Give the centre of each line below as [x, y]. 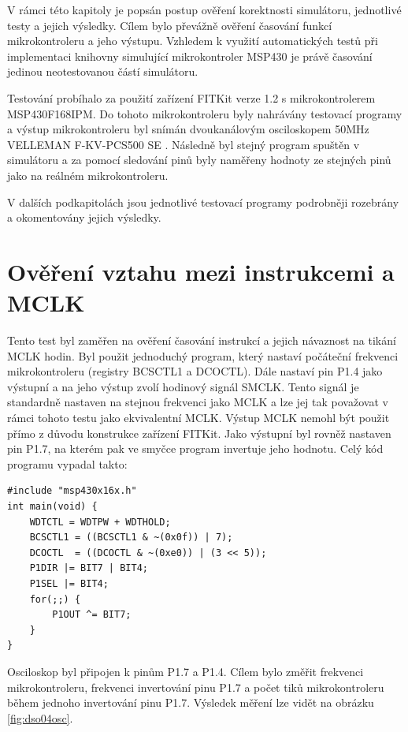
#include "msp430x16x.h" [72, 491]
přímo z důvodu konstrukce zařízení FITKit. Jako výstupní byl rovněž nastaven [199, 433]
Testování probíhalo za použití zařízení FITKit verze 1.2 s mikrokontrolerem [191, 97]
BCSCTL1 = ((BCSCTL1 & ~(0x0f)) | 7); [131, 538]
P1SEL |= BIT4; [69, 583]
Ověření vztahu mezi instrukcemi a [201, 271]
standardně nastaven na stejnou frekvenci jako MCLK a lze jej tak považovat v [198, 402]
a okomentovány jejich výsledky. [84, 217]
